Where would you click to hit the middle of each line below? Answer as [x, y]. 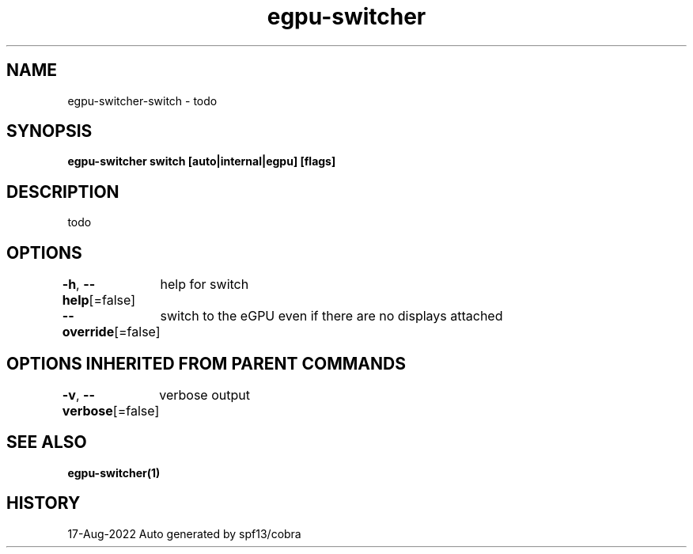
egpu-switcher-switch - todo [142, 101]
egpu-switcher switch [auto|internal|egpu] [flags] [202, 161]
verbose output [204, 395]
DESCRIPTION [63, 192]
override [88, 332]
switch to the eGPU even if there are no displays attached [331, 316]
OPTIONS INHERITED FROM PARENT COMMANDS [206, 363]
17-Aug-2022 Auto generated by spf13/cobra [184, 533]
